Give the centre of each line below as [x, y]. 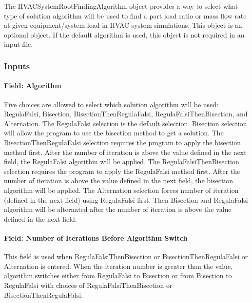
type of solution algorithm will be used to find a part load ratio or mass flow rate [125, 15]
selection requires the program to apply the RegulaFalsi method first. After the [122, 171]
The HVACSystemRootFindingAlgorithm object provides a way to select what [121, 6]
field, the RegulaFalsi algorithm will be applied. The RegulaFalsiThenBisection [122, 161]
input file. [19, 44]
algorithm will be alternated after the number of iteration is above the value [118, 209]
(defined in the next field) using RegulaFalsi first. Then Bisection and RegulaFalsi [126, 199]
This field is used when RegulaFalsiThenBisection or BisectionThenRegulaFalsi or [126, 256]
